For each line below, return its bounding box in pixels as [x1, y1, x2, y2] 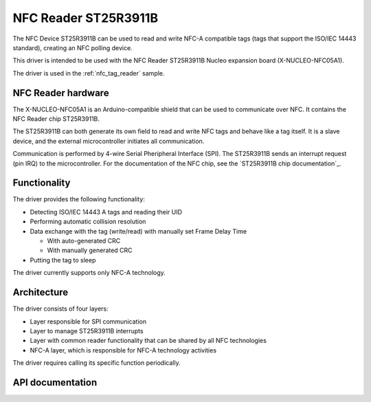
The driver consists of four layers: [12, 304, 109, 313]
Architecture [12, 287, 69, 298]
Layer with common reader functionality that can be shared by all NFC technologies [30, 337, 267, 345]
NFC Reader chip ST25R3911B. [12, 115, 100, 123]
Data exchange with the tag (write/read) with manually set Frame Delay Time [30, 227, 247, 235]
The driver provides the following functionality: [12, 195, 146, 203]
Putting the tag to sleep [30, 256, 96, 264]
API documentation [12, 377, 98, 388]
